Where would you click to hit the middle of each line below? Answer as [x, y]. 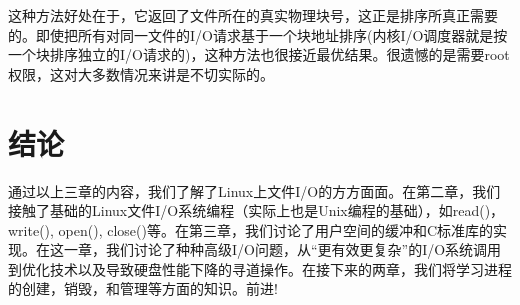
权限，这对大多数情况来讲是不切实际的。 [141, 73]
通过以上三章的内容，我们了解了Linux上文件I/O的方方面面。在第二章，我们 [254, 190]
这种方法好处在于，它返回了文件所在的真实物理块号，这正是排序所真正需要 [253, 15]
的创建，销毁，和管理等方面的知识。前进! [143, 288]
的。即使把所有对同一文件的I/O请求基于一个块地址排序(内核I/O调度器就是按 [258, 34]
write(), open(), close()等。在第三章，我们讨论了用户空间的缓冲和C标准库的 [251, 229]
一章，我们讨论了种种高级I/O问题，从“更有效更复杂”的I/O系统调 [275, 249]
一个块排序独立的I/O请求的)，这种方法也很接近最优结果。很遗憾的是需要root [259, 54]
